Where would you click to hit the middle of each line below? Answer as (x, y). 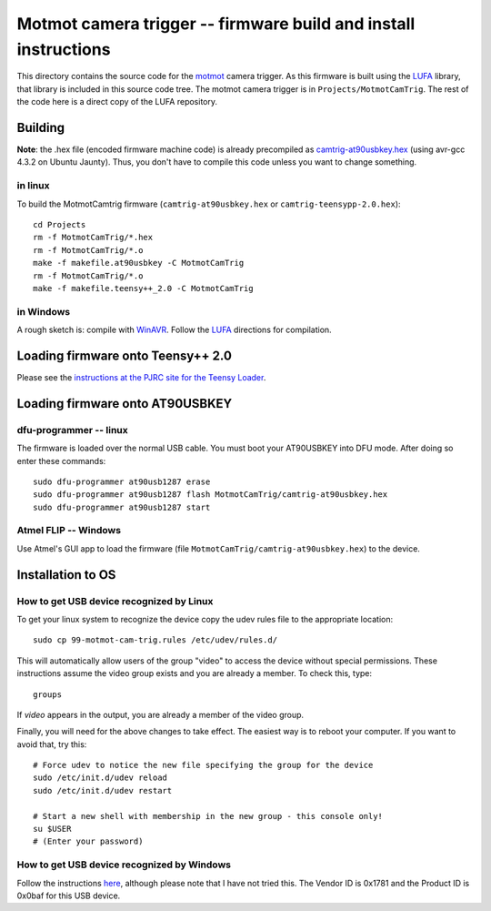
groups (48, 694)
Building (41, 127)
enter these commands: (61, 461)
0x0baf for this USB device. (69, 896)
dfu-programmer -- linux (72, 430)
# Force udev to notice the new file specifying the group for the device (203, 765)
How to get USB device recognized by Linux (115, 601)
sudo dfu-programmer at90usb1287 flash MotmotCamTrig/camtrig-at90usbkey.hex (210, 495)
